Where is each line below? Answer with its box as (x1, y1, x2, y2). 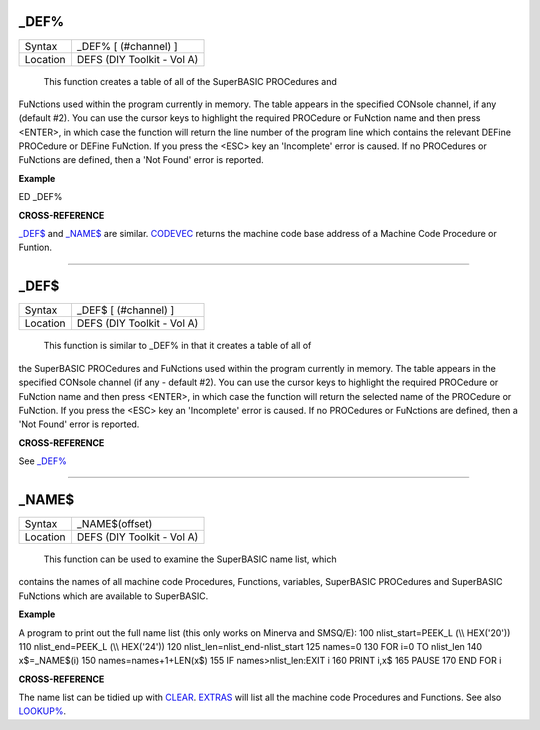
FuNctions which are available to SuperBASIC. (18, 590, 209, 602)
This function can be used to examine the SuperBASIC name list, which (43, 553, 337, 565)
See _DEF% (18, 455, 67, 467)
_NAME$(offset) (76, 516, 153, 530)
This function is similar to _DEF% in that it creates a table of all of (43, 340, 312, 352)
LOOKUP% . (18, 705, 67, 717)
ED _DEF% (18, 191, 63, 203)
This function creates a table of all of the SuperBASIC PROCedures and (43, 75, 337, 87)
